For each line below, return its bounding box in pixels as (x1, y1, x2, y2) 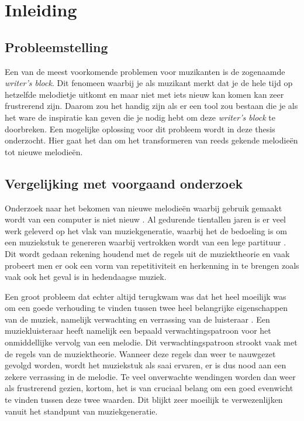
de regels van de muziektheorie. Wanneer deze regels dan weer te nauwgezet (5, 347, 276, 360)
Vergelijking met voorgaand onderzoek (5, 174, 243, 192)
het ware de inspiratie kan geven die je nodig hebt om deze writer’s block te (5, 111, 275, 123)
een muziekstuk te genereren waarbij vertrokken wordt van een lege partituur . (5, 236, 286, 248)
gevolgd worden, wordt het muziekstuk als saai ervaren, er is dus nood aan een (5, 359, 286, 371)
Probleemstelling (5, 37, 108, 56)
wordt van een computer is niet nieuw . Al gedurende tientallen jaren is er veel (5, 213, 286, 225)
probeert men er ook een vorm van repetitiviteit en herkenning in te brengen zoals (5, 259, 299, 271)
